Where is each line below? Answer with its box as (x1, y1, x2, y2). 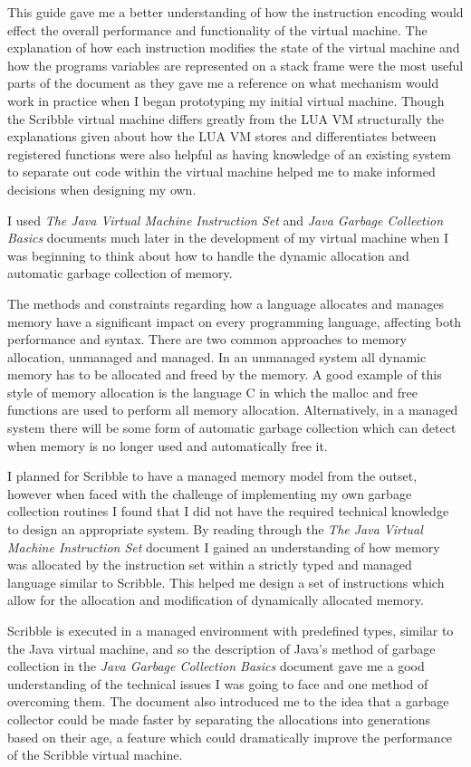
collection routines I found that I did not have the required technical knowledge (7, 502, 449, 521)
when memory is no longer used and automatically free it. (7, 436, 328, 455)
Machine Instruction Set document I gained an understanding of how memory (7, 537, 440, 556)
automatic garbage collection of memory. (7, 264, 233, 283)
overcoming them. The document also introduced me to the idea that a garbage (7, 692, 449, 711)
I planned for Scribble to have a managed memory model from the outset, (7, 466, 418, 485)
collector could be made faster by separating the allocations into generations (7, 709, 431, 728)
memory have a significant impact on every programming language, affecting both (7, 312, 462, 331)
